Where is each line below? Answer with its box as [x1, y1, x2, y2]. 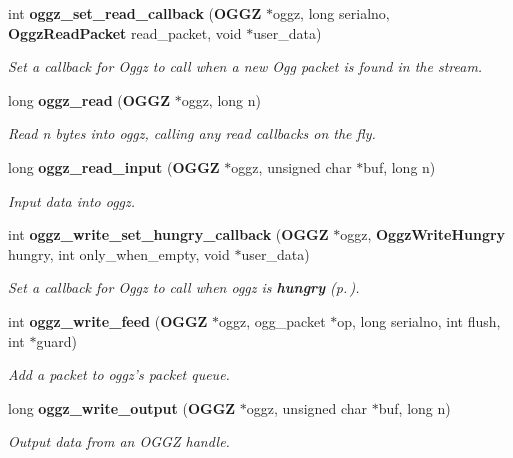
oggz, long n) [181, 89, 261, 110]
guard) [36, 330, 77, 351]
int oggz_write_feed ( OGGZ [8, 310, 208, 331]
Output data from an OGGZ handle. [8, 431, 230, 452]
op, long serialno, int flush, [337, 310, 501, 331]
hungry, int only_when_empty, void [8, 243, 230, 264]
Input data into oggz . [8, 190, 136, 211]
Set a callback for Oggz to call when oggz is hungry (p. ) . [8, 277, 360, 298]
